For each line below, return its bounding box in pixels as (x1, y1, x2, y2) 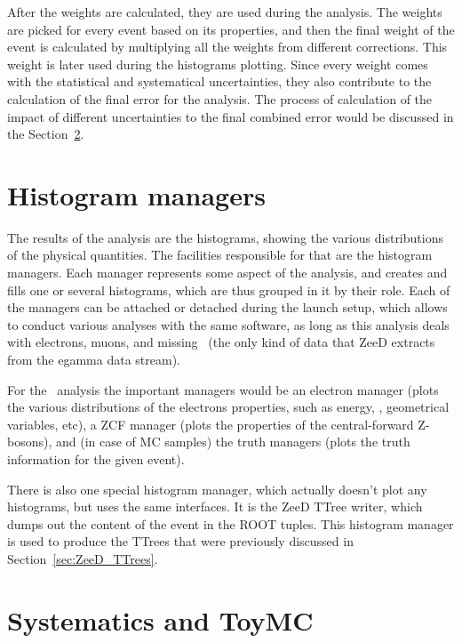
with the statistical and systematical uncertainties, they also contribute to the (7, 72, 432, 91)
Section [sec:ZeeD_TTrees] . (7, 549, 158, 567)
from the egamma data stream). (7, 350, 180, 369)
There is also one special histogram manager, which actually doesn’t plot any (7, 479, 427, 498)
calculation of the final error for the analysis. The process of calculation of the (7, 89, 433, 108)
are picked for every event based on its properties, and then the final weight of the (7, 20, 455, 38)
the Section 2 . (7, 125, 84, 143)
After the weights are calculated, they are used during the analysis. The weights (7, 3, 442, 20)
